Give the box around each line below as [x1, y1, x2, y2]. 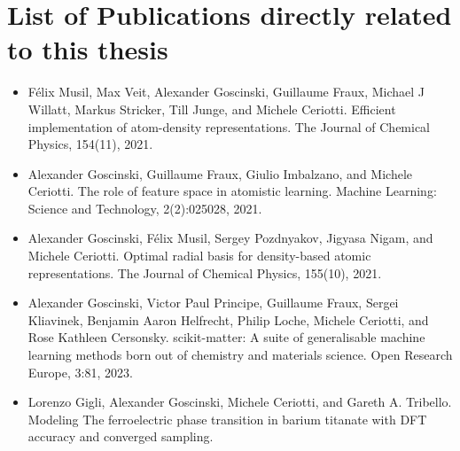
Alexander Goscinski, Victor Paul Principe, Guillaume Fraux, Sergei [27, 293, 399, 312]
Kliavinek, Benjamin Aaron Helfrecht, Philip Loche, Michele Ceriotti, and [27, 310, 429, 329]
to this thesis [7, 31, 168, 67]
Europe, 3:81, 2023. [27, 362, 133, 381]
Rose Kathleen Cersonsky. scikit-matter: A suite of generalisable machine [27, 328, 425, 346]
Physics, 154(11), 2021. [27, 135, 153, 153]
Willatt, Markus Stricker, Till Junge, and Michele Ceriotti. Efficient [27, 99, 396, 118]
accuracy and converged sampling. [27, 427, 214, 446]
